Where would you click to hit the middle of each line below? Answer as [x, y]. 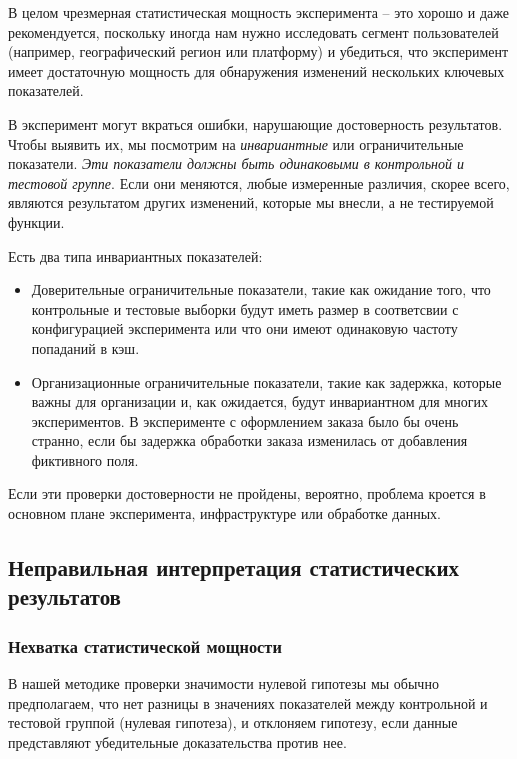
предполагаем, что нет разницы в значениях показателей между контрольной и [248, 702]
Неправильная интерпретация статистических [233, 567]
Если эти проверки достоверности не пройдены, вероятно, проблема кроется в [247, 493]
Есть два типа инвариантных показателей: [135, 255]
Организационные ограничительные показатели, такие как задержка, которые [266, 381]
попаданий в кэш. [85, 347]
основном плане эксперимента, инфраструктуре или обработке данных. [224, 513]
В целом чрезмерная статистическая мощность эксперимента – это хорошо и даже [258, 12]
